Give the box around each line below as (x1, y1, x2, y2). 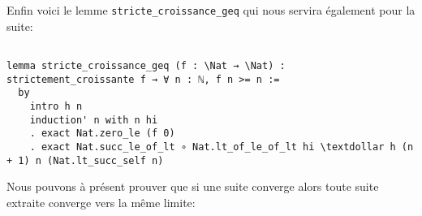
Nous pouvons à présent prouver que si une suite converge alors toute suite (6, 178, 379, 195)
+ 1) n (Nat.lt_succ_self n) (6, 154, 164, 166)
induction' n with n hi (29, 114, 158, 126)
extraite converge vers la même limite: (6, 193, 196, 210)
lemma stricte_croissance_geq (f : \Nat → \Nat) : (6, 59, 286, 71)
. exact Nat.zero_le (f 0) (29, 127, 175, 140)
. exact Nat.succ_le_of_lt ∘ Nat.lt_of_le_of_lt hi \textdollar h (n (29, 140, 414, 153)
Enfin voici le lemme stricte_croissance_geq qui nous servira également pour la (6, 2, 416, 18)
